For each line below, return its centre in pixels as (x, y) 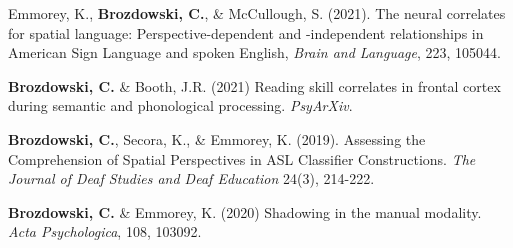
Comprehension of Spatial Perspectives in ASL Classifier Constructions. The (242, 158)
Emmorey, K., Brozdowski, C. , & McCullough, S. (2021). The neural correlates (257, 13)
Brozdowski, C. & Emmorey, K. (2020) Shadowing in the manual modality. (245, 211)
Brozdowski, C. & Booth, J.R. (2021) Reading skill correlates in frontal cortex (254, 85)
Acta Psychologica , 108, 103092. (105, 231)
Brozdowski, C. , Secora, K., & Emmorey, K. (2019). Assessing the (217, 138)
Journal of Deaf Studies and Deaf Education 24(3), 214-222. (191, 178)
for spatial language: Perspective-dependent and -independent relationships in (246, 32)
